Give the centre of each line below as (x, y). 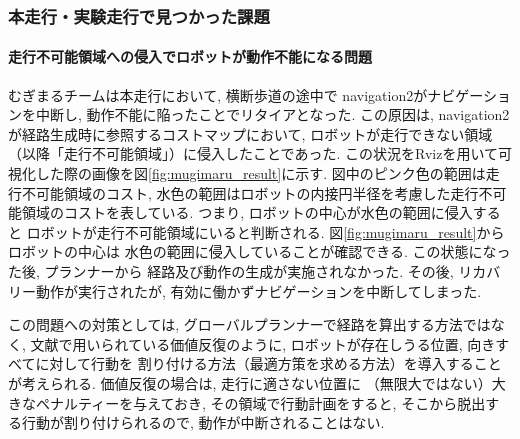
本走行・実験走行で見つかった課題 (139, 15)
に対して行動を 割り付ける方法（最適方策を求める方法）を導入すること (268, 363)
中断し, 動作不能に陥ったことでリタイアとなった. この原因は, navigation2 (272, 114)
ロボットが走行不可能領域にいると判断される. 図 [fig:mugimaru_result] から (265, 231)
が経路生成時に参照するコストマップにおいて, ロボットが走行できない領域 (250, 133)
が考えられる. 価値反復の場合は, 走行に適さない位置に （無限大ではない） (250, 382)
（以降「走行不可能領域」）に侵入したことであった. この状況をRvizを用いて (253, 153)
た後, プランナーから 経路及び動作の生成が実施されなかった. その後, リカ (247, 270)
